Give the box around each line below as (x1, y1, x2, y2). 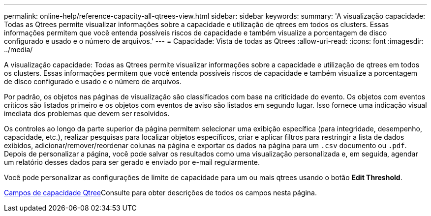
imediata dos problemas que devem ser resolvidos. (4, 109, 170, 118)
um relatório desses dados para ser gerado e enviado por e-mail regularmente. (4, 158, 260, 166)
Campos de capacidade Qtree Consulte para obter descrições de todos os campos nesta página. (4, 188, 317, 197)
